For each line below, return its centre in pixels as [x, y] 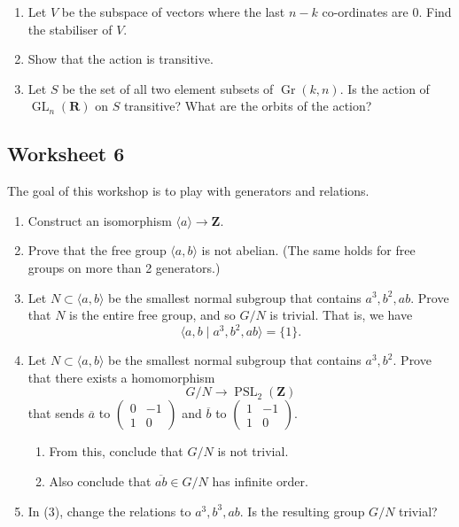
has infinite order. [260, 481]
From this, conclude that [116, 451]
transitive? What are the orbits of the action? [248, 106]
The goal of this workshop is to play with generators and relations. [188, 191]
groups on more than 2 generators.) [124, 267]
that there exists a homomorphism [121, 377]
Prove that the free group [97, 250]
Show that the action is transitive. [121, 59]
